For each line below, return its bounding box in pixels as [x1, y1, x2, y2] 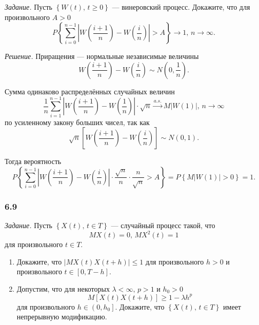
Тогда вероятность [5, 156, 62, 167]
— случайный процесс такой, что [111, 219, 215, 230]
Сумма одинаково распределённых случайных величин [5, 86, 175, 96]
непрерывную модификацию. [16, 311, 107, 322]
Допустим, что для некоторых [16, 283, 110, 294]
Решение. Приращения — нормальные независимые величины [5, 51, 199, 62]
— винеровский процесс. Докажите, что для [112, 2, 250, 12]
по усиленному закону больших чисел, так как [5, 116, 150, 127]
